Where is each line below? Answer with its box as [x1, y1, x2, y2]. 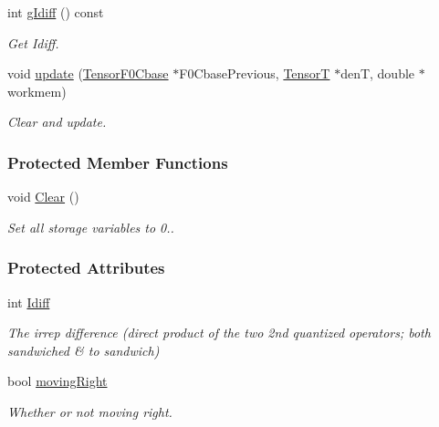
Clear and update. [7, 112, 107, 131]
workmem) [7, 81, 67, 100]
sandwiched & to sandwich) [7, 340, 160, 359]
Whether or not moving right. [7, 401, 172, 421]
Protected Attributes [7, 256, 165, 279]
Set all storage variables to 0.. [7, 217, 174, 236]
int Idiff [7, 292, 50, 311]
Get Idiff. [7, 33, 59, 52]
